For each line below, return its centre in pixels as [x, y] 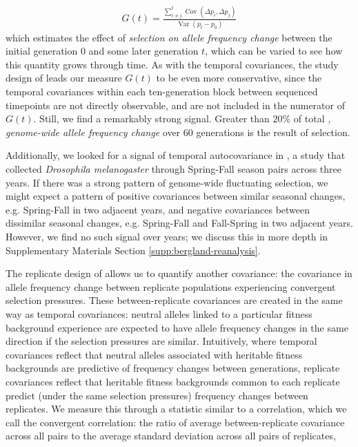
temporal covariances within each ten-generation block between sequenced [162, 92]
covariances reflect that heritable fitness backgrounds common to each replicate [173, 381]
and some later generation [143, 51]
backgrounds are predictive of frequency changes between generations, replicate [173, 368]
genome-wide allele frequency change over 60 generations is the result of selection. [178, 132]
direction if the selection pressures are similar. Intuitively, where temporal [161, 341]
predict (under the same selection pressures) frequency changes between [157, 395]
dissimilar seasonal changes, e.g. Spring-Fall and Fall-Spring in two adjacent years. [179, 223]
